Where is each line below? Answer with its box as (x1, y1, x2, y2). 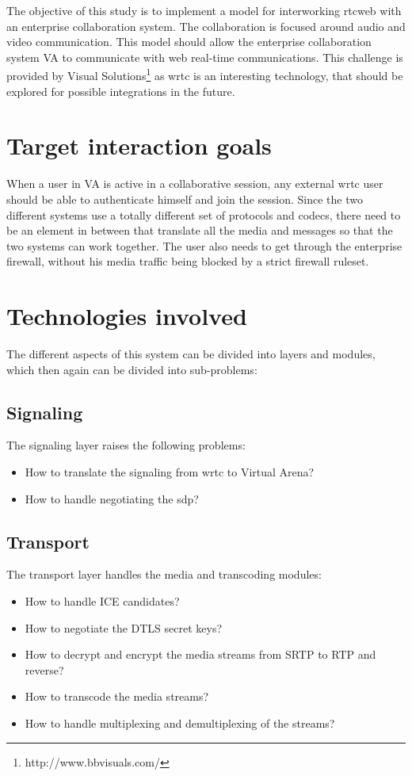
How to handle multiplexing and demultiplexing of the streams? (25, 714, 335, 731)
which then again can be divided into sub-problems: (6, 361, 257, 377)
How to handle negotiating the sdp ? (25, 490, 199, 507)
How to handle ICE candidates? (25, 593, 180, 609)
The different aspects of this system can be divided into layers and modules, (6, 346, 376, 362)
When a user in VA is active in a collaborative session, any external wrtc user (6, 175, 383, 192)
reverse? (25, 661, 64, 678)
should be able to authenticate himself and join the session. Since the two (6, 190, 363, 207)
